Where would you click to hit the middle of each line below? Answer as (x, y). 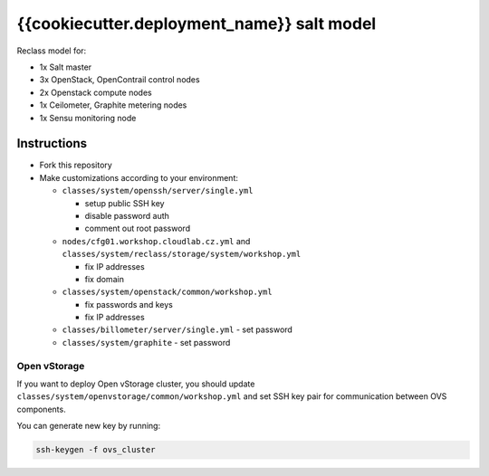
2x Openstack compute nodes (96, 92)
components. (42, 409)
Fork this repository (76, 165)
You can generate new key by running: (89, 426)
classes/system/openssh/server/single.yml (158, 191)
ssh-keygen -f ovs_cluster (96, 450)
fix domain (104, 279)
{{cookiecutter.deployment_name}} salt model (197, 24)
